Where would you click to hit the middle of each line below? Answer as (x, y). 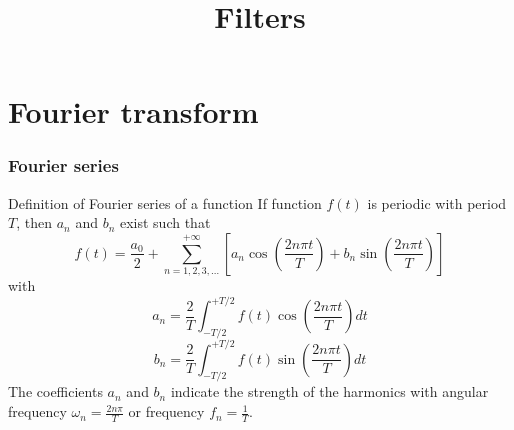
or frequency (166, 411)
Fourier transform (133, 111)
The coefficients (55, 391)
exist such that (165, 222)
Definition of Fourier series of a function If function (165, 202)
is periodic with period (437, 202)
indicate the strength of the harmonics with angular (329, 391)
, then (34, 222)
